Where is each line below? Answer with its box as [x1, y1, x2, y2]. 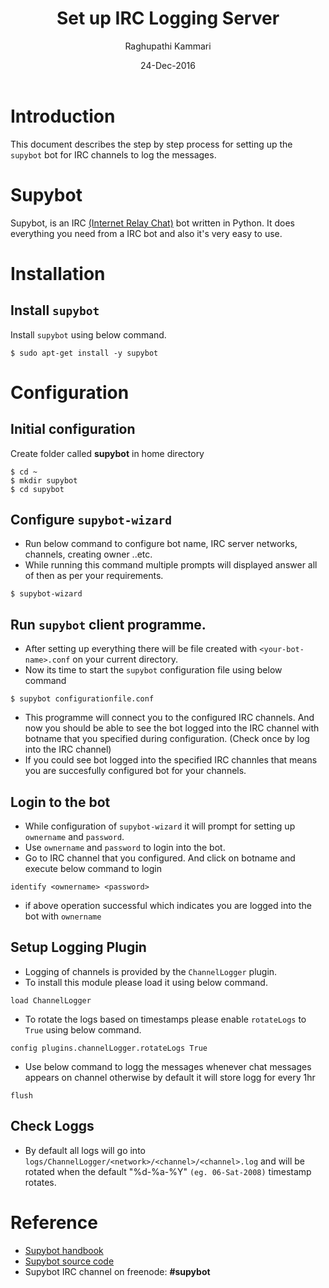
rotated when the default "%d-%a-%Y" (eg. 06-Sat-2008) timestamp [24, 1165, 312, 1177]
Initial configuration [10, 421, 136, 438]
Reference [10, 1211, 98, 1234]
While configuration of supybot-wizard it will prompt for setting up [24, 820, 296, 832]
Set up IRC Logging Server [56, 7, 280, 30]
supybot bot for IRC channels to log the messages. [10, 148, 217, 161]
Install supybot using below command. [10, 328, 167, 341]
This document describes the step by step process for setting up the [10, 138, 293, 150]
